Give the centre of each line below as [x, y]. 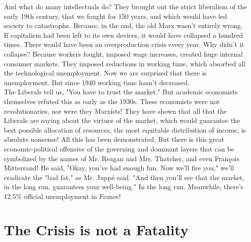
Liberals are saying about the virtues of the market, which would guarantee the [122, 120]
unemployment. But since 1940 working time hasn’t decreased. [97, 82]
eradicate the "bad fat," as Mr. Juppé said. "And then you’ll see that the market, [124, 177]
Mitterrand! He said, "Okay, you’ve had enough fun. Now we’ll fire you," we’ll [119, 168]
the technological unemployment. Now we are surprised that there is [105, 73]
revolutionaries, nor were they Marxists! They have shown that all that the [116, 111]
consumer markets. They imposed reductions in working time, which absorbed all [125, 63]
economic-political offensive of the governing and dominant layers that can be [119, 148]
